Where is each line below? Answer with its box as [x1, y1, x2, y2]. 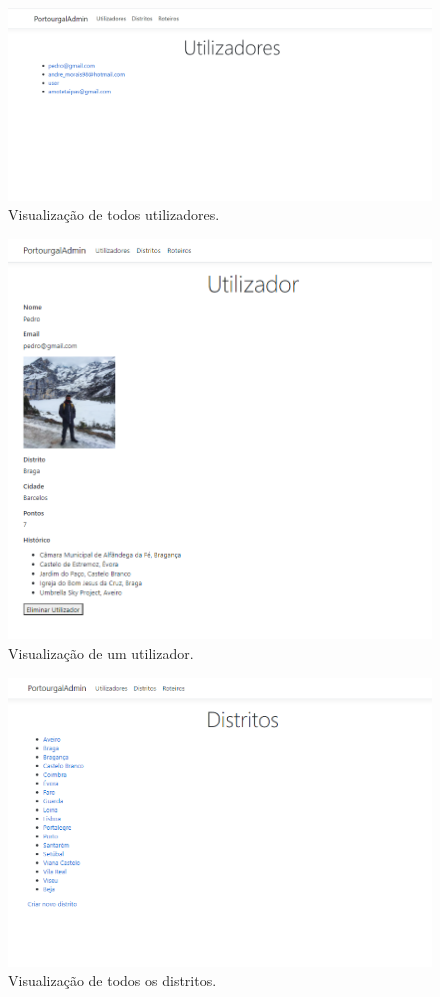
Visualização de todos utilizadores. [8, 204, 220, 225]
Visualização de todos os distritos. [8, 970, 217, 991]
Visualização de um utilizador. [8, 642, 194, 663]
